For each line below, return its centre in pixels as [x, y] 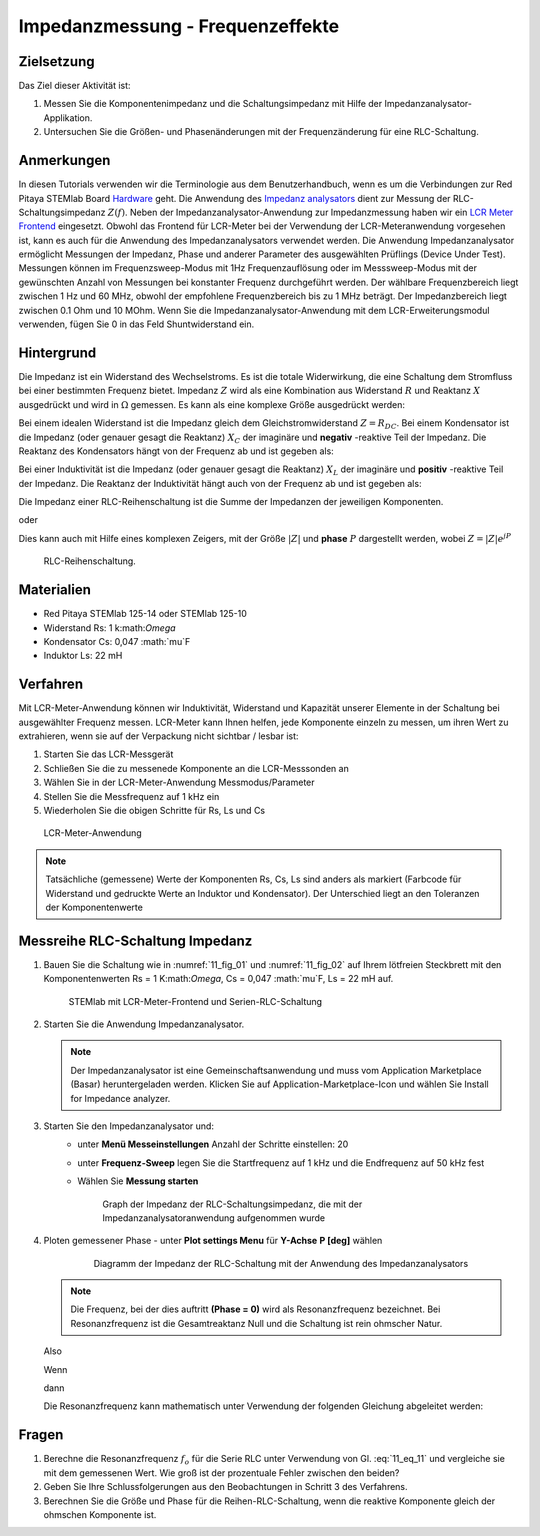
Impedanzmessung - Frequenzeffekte [179, 26]
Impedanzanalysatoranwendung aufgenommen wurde [214, 1217]
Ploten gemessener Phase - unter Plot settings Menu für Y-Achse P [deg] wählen [213, 1241]
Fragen [41, 1435]
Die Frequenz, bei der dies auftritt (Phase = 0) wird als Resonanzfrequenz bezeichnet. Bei [255, 1309]
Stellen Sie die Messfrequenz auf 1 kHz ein [131, 796]
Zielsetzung [56, 61]
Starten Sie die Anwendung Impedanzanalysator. [144, 1024]
